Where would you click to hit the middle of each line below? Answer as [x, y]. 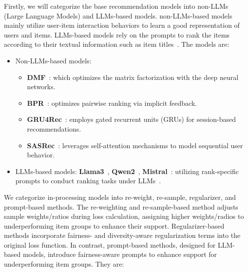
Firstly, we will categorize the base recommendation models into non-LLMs [116, 6]
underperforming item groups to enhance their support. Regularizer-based [114, 225]
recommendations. [54, 128]
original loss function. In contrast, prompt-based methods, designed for [110, 244]
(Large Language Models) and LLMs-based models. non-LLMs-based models [118, 15]
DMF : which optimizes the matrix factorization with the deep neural [133, 77]
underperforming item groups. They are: [64, 264]
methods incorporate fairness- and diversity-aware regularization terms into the [122, 235]
